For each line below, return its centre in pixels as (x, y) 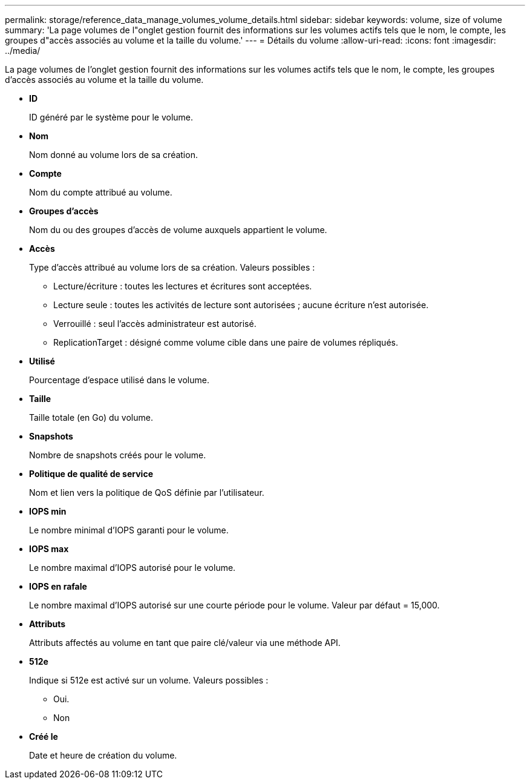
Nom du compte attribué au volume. (101, 192)
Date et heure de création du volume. (103, 755)
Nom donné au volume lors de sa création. (113, 155)
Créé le (44, 736)
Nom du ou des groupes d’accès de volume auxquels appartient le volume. (178, 230)
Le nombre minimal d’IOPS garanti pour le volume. (129, 530)
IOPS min (48, 511)
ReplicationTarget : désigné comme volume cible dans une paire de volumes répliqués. (226, 342)
